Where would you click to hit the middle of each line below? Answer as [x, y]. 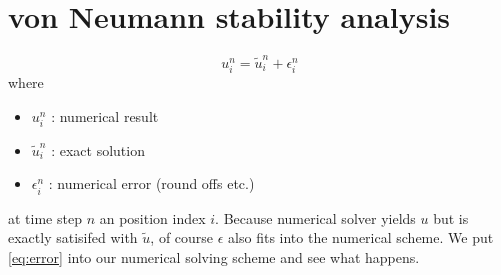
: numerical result [105, 115]
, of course [182, 237]
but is [451, 217]
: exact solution [98, 149]
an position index [152, 217]
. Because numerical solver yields [315, 217]
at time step [45, 217]
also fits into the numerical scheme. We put [361, 237]
